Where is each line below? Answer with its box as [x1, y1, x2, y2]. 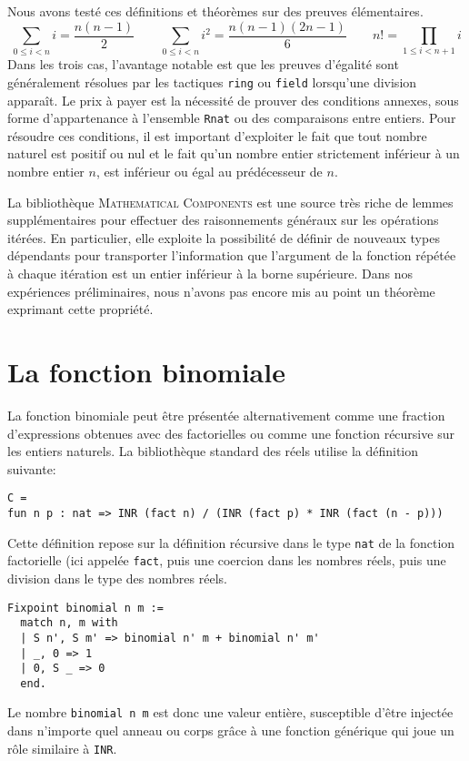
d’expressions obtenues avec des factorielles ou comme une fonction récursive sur [7, 423, 454, 442]
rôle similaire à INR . [7, 738, 117, 757]
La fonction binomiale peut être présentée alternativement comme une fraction [7, 405, 445, 424]
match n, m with [20, 616, 118, 630]
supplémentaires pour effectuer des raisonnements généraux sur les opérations [7, 210, 439, 229]
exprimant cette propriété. [7, 299, 154, 319]
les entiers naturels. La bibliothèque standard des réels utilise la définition [7, 441, 419, 461]
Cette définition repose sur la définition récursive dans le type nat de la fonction [7, 533, 455, 552]
